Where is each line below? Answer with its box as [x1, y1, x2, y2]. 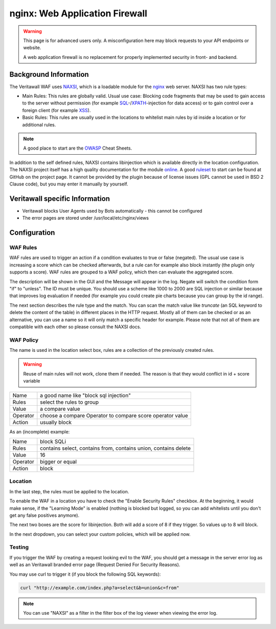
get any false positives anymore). [9, 512, 80, 518]
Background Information [9, 70, 89, 79]
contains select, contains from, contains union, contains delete [40, 445, 191, 452]
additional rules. [22, 121, 56, 128]
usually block [40, 418, 72, 426]
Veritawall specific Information [9, 194, 110, 203]
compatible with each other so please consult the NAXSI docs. [9, 323, 142, 330]
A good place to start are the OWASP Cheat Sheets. [23, 145, 132, 151]
